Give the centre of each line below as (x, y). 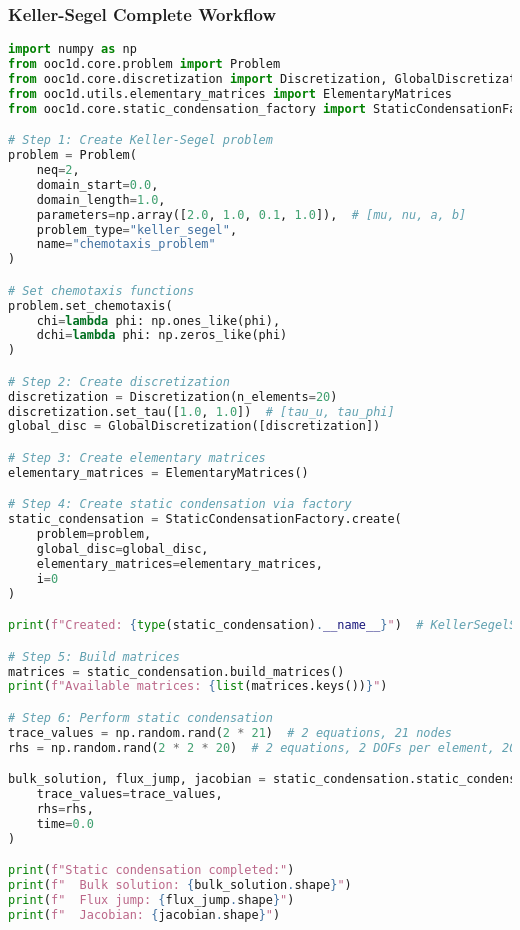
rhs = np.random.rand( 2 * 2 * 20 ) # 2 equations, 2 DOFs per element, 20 (262, 747)
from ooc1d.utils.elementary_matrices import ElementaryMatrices (230, 93)
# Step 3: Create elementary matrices (137, 457)
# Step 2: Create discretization (119, 381)
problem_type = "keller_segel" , (137, 229)
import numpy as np (72, 49)
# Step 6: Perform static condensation (140, 717)
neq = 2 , (58, 170)
